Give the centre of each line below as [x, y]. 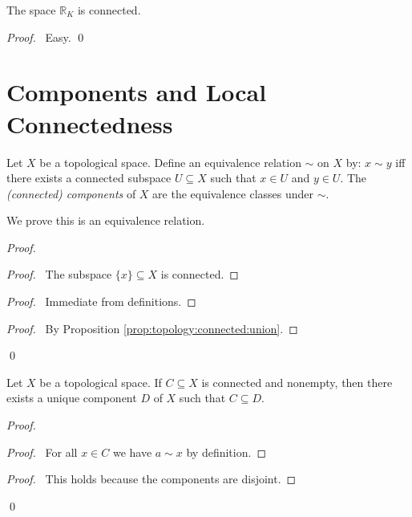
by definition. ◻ [226, 452]
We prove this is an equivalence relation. [106, 220]
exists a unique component [72, 398]
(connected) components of [71, 193]
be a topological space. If [101, 382]
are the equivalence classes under [233, 193]
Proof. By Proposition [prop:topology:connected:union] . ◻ [152, 328]
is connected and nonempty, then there [297, 382]
